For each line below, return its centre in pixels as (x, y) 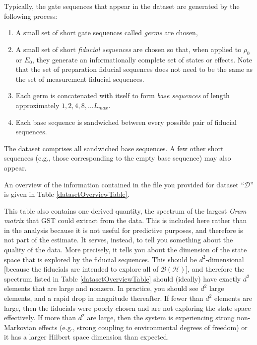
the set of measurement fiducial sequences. (80, 79)
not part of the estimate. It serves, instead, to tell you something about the (119, 240)
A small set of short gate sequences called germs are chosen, (107, 32)
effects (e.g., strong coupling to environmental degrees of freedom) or (143, 327)
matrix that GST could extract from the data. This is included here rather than (126, 220)
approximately (37, 105)
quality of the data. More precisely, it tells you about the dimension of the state (126, 250)
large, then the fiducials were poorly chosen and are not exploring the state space (128, 308)
